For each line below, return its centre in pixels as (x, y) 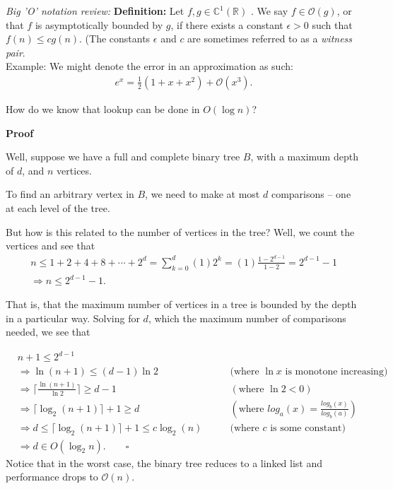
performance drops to (52, 477)
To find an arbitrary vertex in (70, 194)
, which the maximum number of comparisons (247, 318)
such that (332, 24)
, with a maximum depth (304, 157)
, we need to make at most (203, 194)
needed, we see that (48, 332)
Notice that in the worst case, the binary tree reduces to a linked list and (164, 463)
